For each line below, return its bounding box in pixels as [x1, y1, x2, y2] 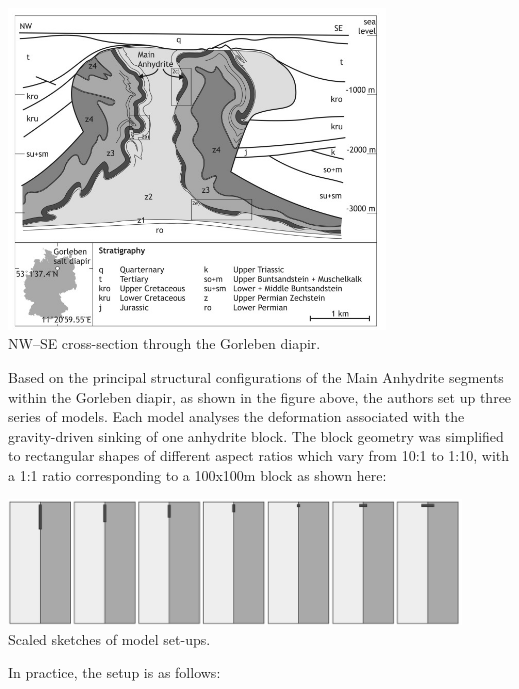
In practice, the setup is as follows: [8, 662, 221, 683]
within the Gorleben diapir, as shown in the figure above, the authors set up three [8, 386, 512, 407]
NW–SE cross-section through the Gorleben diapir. [8, 333, 321, 354]
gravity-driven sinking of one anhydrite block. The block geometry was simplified [8, 425, 504, 446]
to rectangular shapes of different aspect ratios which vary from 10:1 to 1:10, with [8, 445, 510, 466]
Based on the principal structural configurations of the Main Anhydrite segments [8, 366, 504, 387]
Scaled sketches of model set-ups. [8, 628, 211, 649]
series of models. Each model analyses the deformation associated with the [8, 406, 465, 427]
